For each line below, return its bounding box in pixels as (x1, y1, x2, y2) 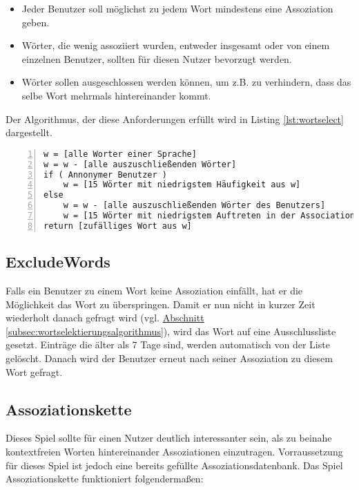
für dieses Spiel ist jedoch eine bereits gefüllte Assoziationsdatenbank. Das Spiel (6, 458, 343, 472)
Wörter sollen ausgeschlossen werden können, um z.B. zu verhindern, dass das (21, 75, 351, 89)
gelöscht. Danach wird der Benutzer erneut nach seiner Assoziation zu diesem (6, 350, 333, 365)
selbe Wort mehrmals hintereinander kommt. (21, 88, 211, 102)
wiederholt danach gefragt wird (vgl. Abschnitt (6, 310, 204, 325)
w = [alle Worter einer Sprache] (43, 149, 197, 159)
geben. (21, 15, 50, 29)
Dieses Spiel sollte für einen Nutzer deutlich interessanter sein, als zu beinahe (6, 431, 332, 445)
